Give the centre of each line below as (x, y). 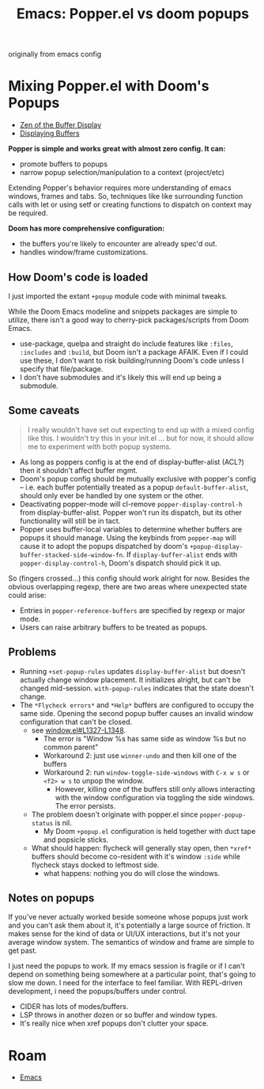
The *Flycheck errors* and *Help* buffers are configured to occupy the (137, 705)
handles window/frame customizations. (84, 252)
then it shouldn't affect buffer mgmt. (79, 470)
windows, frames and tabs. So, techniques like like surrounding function (126, 196)
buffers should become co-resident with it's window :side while (136, 856)
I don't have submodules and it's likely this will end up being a (121, 377)
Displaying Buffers (50, 133)
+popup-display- (216, 546)
